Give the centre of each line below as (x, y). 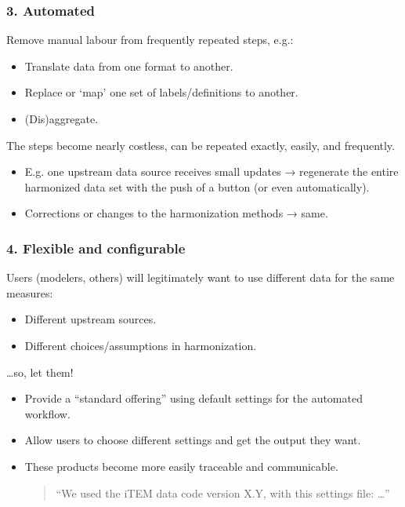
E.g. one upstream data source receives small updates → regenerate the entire (212, 171)
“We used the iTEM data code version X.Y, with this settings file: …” (223, 492)
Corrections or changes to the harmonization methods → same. (176, 213)
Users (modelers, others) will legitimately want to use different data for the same (201, 277)
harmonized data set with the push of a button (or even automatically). (197, 186)
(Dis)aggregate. (61, 119)
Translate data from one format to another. (129, 66)
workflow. (47, 413)
